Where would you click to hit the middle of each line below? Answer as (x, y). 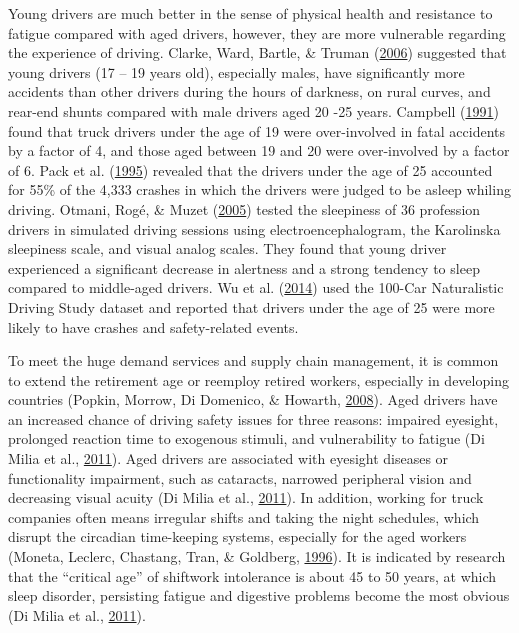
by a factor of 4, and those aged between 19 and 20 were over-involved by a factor (259, 150)
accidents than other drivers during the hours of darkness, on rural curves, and (249, 91)
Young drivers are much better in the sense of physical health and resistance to (250, 13)
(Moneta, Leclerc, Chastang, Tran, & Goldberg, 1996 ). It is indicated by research (257, 556)
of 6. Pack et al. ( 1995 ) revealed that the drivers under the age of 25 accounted (250, 169)
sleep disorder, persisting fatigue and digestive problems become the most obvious (259, 595)
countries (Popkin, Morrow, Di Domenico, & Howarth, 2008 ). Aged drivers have (253, 399)
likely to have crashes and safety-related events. (153, 326)
